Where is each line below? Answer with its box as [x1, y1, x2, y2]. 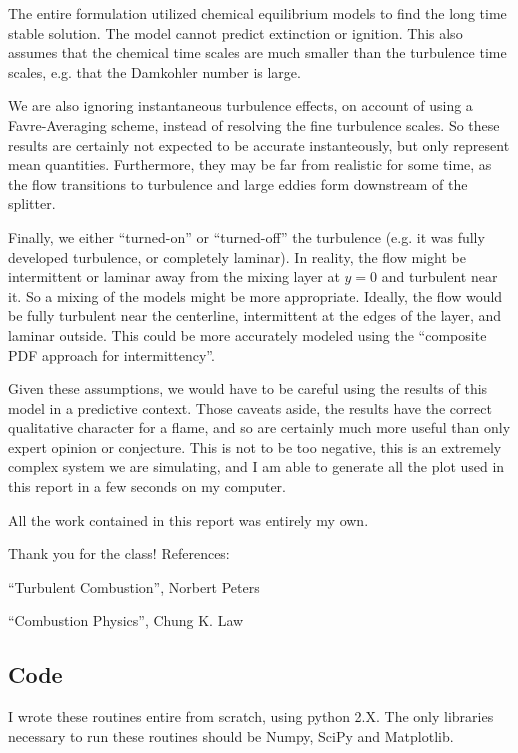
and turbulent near [381, 266, 498, 287]
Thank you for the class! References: [8, 543, 230, 564]
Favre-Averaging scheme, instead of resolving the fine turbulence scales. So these [8, 114, 500, 135]
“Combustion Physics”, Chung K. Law [8, 610, 244, 631]
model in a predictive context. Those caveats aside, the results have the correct [8, 397, 492, 418]
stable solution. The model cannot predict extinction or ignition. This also [8, 22, 463, 43]
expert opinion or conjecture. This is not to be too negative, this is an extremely [8, 436, 502, 457]
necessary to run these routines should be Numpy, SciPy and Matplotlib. [8, 725, 454, 746]
